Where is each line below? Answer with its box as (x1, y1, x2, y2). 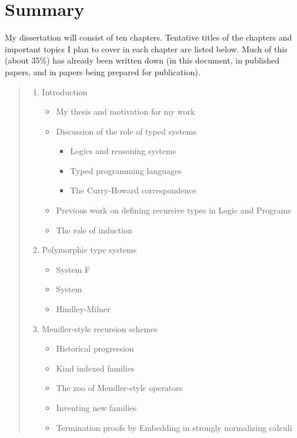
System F (56, 263, 91, 275)
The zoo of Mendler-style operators (56, 382, 183, 394)
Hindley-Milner (56, 303, 111, 315)
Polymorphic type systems (42, 243, 137, 256)
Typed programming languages (70, 164, 182, 176)
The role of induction (56, 223, 132, 236)
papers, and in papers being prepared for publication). (5, 65, 201, 78)
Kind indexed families (56, 362, 135, 374)
